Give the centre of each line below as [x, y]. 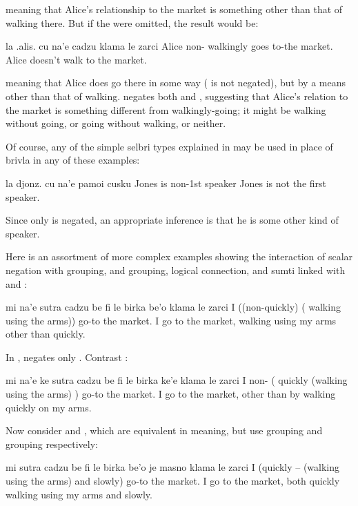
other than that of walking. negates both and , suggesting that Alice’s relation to [177, 96]
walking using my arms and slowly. [79, 494]
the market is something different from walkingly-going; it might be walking [166, 109]
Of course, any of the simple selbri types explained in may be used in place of [169, 146]
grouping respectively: [52, 444]
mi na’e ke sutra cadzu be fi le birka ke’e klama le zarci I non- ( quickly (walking [177, 380]
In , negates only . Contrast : [67, 357]
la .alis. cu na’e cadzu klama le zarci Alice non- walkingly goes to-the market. [169, 46]
